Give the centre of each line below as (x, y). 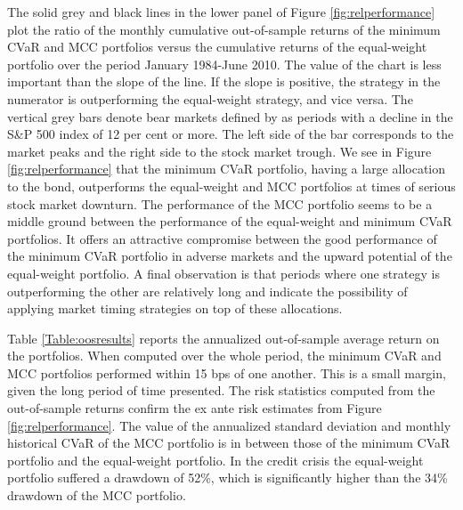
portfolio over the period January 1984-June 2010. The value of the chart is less (224, 64)
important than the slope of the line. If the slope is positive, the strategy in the (224, 81)
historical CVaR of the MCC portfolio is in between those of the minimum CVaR (229, 443)
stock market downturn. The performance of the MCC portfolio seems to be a (220, 203)
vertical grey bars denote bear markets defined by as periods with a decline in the (230, 116)
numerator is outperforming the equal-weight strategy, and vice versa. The (210, 98)
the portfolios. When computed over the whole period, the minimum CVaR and (224, 356)
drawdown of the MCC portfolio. (97, 495)
